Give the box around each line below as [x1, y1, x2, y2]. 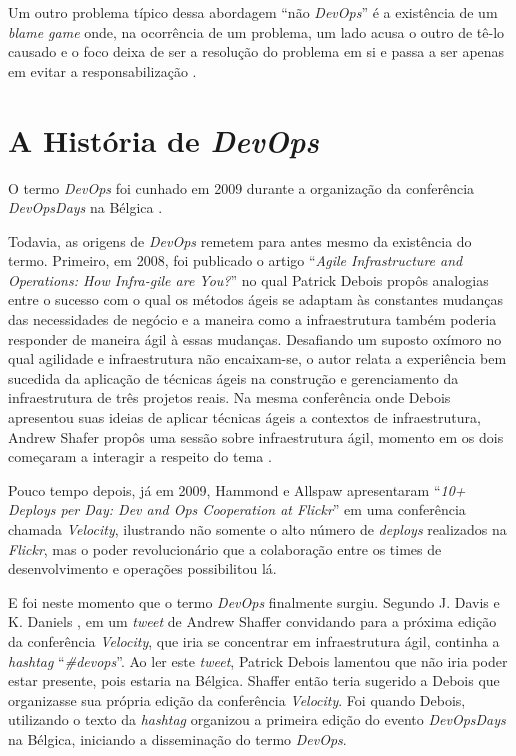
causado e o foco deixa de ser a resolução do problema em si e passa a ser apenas [8, 41, 505, 62]
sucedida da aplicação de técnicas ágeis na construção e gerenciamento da [8, 367, 459, 388]
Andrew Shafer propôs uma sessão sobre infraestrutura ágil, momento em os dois [8, 426, 504, 447]
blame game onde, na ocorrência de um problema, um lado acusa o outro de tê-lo [8, 21, 505, 42]
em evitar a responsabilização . [8, 60, 197, 81]
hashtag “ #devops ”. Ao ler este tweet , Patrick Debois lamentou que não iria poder [8, 650, 508, 671]
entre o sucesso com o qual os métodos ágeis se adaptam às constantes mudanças [8, 289, 504, 310]
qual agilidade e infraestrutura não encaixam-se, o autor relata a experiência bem [8, 348, 507, 369]
